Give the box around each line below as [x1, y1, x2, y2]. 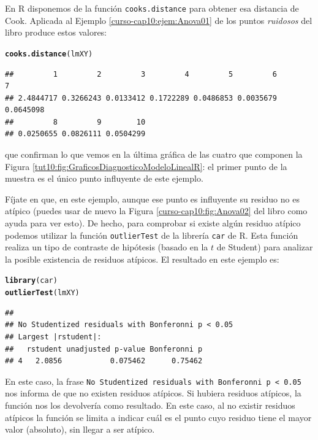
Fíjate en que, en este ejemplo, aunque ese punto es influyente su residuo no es [5, 192, 300, 205]
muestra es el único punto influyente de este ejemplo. [5, 172, 203, 185]
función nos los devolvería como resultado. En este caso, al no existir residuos [5, 399, 295, 411]
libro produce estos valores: [5, 26, 107, 39]
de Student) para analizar [216, 241, 313, 253]
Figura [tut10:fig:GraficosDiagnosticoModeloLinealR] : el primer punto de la [5, 160, 287, 172]
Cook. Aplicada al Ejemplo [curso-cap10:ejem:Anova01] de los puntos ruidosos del [5, 14, 312, 26]
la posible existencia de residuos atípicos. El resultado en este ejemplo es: [5, 252, 279, 265]
